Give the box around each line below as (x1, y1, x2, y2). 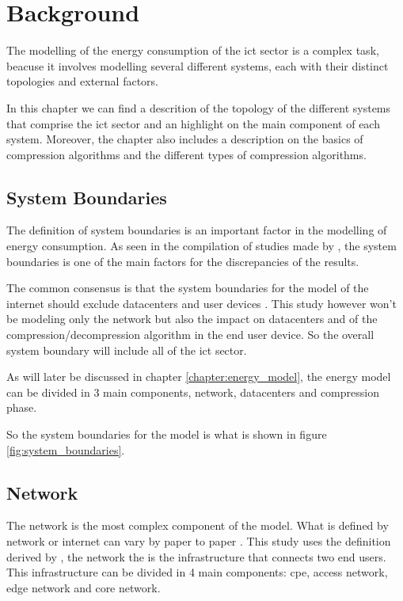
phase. (6, 399, 37, 416)
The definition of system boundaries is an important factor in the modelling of (6, 222, 387, 238)
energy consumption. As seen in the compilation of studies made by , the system (6, 238, 397, 254)
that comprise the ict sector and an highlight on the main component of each (6, 115, 380, 131)
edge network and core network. (6, 579, 161, 595)
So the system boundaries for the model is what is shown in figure (6, 426, 327, 443)
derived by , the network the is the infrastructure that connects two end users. (6, 548, 386, 565)
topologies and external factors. (6, 73, 158, 89)
